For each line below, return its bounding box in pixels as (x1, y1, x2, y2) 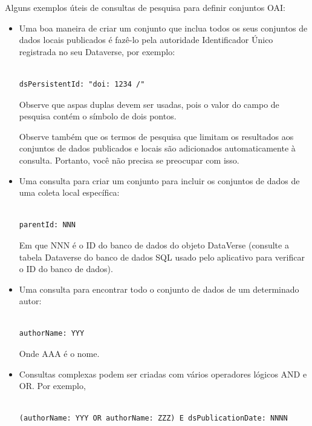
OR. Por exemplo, (19, 379, 86, 392)
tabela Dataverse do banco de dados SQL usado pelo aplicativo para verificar (19, 250, 305, 263)
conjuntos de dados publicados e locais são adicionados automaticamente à (19, 142, 296, 155)
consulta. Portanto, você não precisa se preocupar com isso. (19, 153, 239, 166)
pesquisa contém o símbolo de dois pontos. (19, 110, 177, 122)
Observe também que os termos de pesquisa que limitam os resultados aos (19, 130, 294, 142)
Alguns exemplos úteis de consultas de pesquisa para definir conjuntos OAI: (5, 1, 285, 13)
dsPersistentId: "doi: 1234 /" (19, 79, 145, 88)
